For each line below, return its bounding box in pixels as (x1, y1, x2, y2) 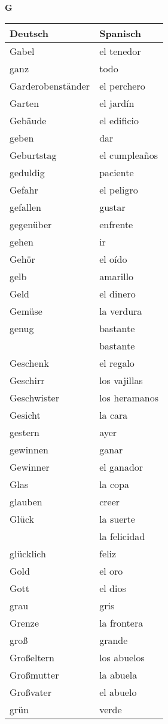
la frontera (99, 615, 143, 630)
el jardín (99, 96, 135, 110)
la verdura (99, 303, 142, 318)
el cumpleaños (99, 148, 158, 162)
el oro (99, 563, 123, 578)
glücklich (10, 546, 46, 560)
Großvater (10, 685, 51, 699)
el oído (99, 251, 127, 266)
